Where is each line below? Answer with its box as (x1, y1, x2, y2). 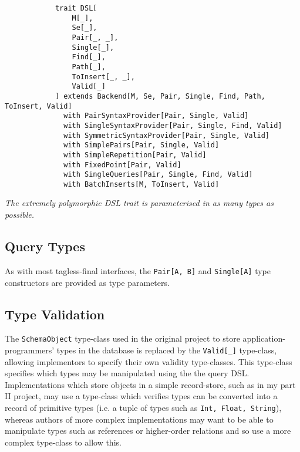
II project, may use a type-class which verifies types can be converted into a (5, 390, 278, 402)
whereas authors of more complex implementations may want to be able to (5, 413, 274, 425)
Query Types (5, 237, 85, 255)
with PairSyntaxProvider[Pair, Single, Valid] (63, 112, 249, 120)
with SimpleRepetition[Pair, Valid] (63, 150, 207, 159)
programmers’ (5, 343, 55, 356)
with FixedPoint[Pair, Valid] (63, 160, 181, 169)
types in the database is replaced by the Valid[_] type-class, (56, 343, 277, 356)
